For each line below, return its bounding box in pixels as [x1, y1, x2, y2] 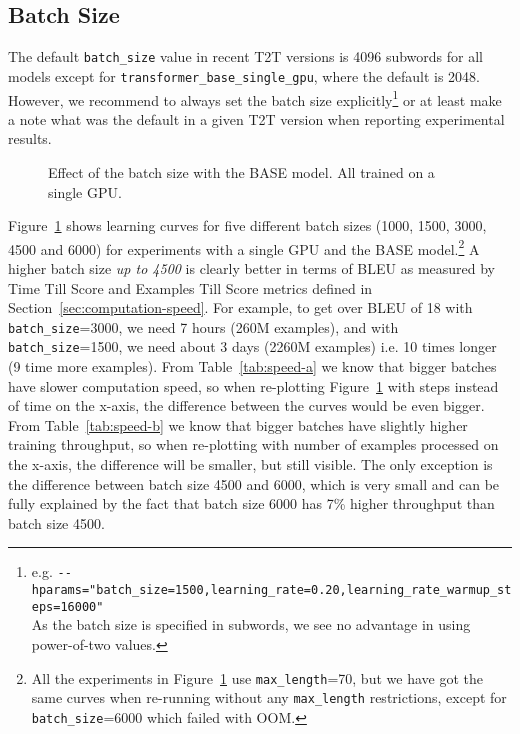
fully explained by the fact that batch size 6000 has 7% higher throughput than [8, 493, 495, 514]
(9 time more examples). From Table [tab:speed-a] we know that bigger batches [8, 356, 497, 377]
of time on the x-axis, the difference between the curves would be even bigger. [8, 395, 485, 416]
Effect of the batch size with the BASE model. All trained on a [48, 161, 435, 182]
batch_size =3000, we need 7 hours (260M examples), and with [8, 316, 399, 337]
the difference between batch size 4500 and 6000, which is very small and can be [8, 473, 500, 494]
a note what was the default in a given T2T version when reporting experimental [8, 108, 505, 129]
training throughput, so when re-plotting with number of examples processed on [8, 434, 499, 455]
